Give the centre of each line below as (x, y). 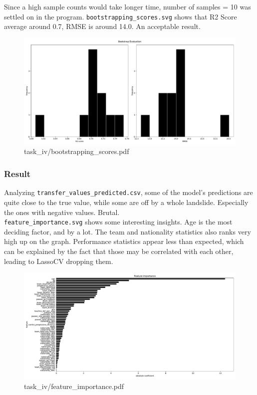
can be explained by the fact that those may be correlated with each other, (119, 251)
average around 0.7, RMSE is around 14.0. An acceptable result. (102, 26)
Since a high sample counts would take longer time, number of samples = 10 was (128, 6)
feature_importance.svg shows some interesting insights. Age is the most (118, 222)
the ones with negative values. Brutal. (62, 212)
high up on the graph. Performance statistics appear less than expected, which (124, 241)
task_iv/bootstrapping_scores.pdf (77, 151)
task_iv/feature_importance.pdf (74, 386)
